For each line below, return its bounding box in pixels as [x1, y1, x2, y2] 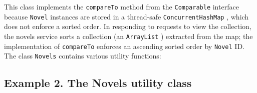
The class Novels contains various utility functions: [4, 50, 161, 61]
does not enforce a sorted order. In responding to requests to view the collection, [4, 21, 251, 31]
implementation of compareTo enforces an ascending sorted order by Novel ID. [4, 40, 244, 51]
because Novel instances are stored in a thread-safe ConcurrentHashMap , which [4, 11, 249, 21]
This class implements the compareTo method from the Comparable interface [4, 1, 239, 11]
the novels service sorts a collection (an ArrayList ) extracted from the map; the [4, 30, 253, 41]
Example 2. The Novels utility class [4, 75, 192, 90]
